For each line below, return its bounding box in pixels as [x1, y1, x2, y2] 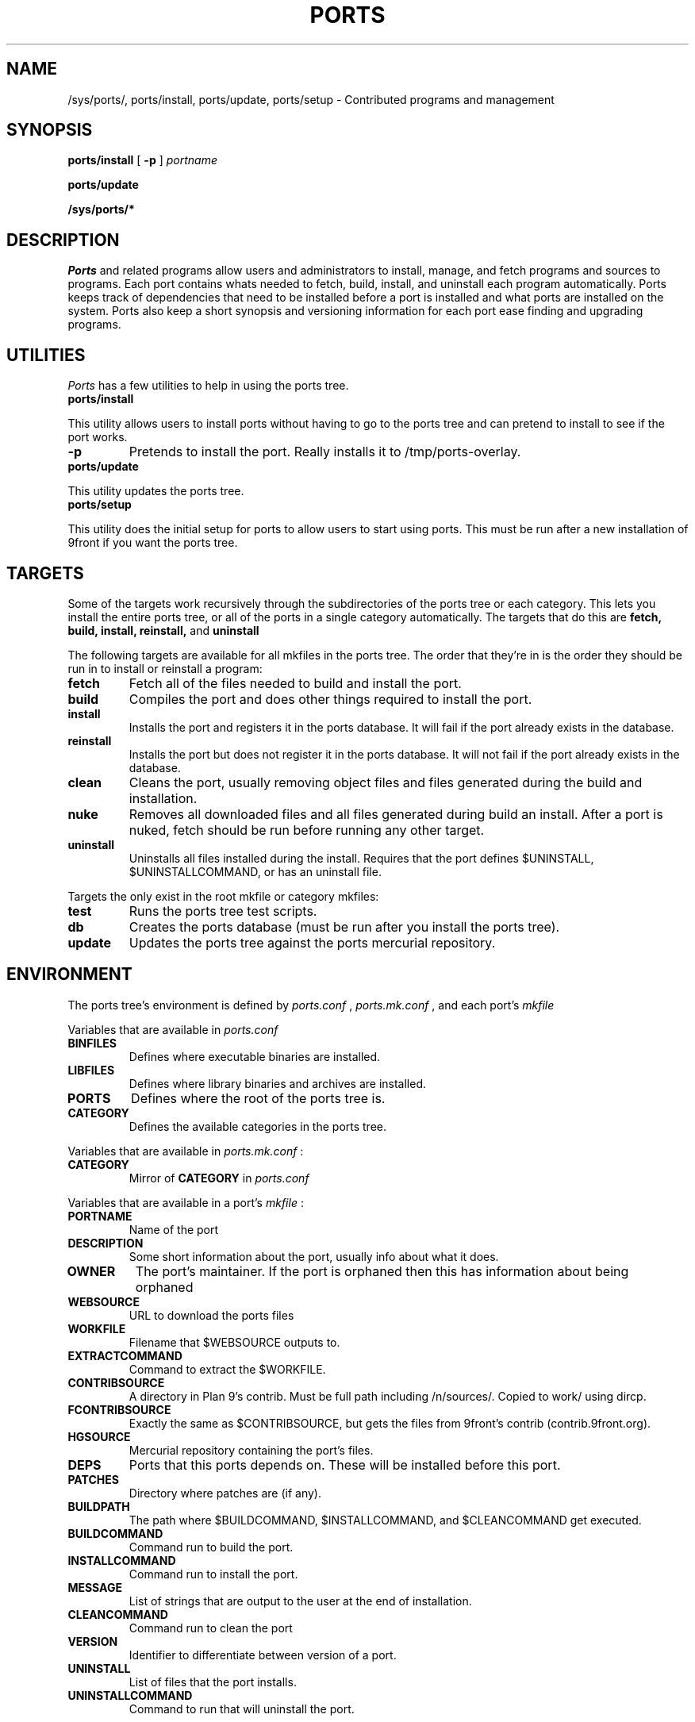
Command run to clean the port [129, 1620, 293, 1635]
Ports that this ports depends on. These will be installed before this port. [129, 1456, 561, 1473]
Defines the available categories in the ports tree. [129, 1119, 387, 1133]
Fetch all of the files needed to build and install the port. [129, 675, 462, 691]
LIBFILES [67, 1063, 115, 1077]
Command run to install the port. [129, 1566, 298, 1581]
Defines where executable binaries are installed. [129, 1049, 381, 1063]
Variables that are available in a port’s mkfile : [67, 1195, 304, 1209]
